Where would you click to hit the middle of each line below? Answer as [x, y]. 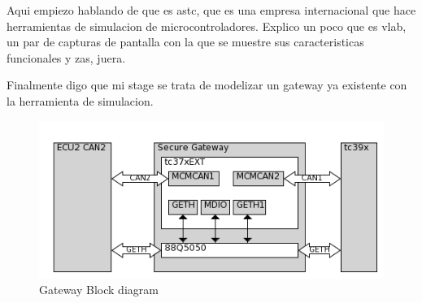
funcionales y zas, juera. [66, 57]
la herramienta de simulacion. [80, 100]
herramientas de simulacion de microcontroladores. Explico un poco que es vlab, [207, 26]
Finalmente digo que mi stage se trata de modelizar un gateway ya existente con [207, 85]
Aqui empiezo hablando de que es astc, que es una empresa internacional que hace [211, 10]
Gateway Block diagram [99, 290]
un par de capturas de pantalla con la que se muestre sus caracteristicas [185, 42]
